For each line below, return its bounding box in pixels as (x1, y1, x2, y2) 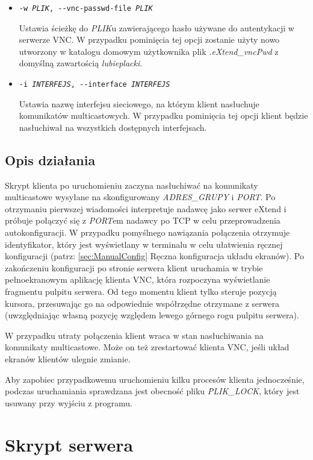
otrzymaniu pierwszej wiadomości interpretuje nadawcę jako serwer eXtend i (5, 202, 287, 215)
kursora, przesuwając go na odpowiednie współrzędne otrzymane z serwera (5, 297, 279, 309)
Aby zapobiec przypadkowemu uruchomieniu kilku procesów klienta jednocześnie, (5, 373, 305, 385)
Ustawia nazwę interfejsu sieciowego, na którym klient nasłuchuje (19, 97, 259, 110)
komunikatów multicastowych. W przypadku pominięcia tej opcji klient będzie (19, 109, 308, 122)
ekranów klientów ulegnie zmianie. (5, 352, 131, 365)
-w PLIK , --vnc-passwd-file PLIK (19, 4, 153, 13)
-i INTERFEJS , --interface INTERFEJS (19, 80, 170, 89)
